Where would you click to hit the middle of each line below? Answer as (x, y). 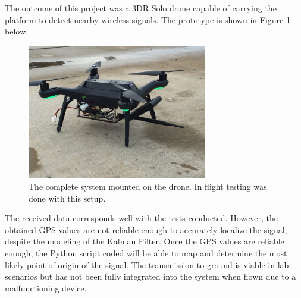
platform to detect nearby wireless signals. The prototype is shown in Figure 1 (148, 19)
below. (16, 31)
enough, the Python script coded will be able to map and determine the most (146, 252)
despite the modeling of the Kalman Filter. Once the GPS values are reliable (145, 241)
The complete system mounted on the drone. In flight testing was (148, 186)
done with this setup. (67, 198)
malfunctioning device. (46, 288)
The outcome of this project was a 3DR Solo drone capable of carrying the (141, 8)
